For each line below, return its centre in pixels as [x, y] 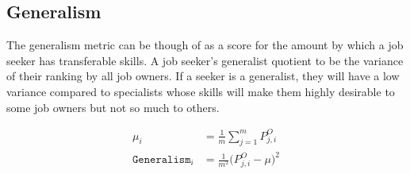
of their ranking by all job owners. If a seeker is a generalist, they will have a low [203, 76]
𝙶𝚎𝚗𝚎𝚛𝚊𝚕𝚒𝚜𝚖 [162, 160]
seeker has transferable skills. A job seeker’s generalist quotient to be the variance [205, 60]
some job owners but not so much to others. [113, 107]
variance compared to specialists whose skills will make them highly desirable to [201, 91]
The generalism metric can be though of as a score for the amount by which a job [205, 45]
